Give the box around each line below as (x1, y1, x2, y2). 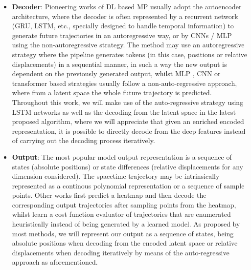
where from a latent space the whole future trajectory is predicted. (12, 87, 212, 98)
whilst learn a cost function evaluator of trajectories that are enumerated (12, 209, 231, 219)
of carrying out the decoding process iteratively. (12, 135, 155, 145)
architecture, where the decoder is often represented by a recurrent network (12, 11, 238, 21)
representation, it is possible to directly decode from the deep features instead (12, 125, 246, 136)
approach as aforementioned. (12, 257, 98, 267)
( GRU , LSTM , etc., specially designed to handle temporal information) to (12, 21, 234, 31)
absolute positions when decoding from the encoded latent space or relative (12, 238, 238, 248)
